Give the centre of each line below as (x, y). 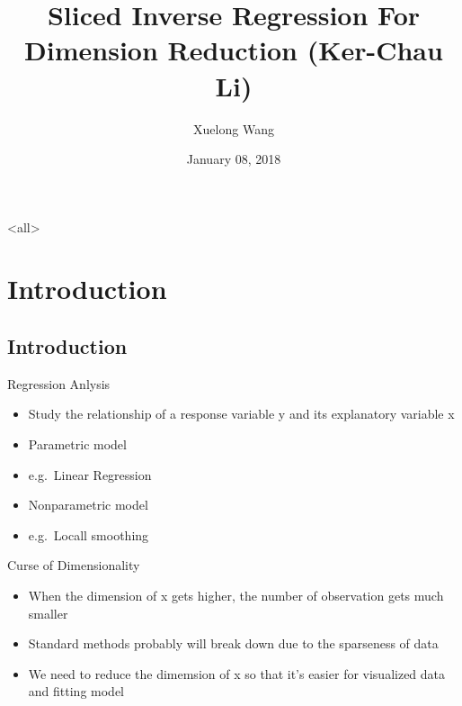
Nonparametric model (88, 505)
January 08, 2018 (234, 159)
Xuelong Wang (234, 128)
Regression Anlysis (59, 383)
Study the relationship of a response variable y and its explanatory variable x (241, 414)
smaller (48, 613)
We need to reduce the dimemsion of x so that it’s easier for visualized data (237, 673)
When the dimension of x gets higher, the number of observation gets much (236, 596)
